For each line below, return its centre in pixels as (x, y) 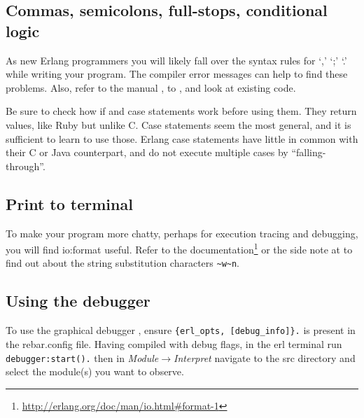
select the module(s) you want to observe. (95, 371)
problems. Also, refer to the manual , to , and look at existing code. (151, 87)
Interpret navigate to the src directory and (265, 357)
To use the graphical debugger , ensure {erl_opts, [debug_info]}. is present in (181, 330)
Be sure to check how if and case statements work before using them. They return (181, 111)
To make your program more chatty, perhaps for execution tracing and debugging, (182, 233)
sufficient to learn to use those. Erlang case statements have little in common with (182, 138)
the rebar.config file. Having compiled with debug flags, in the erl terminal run (174, 343)
